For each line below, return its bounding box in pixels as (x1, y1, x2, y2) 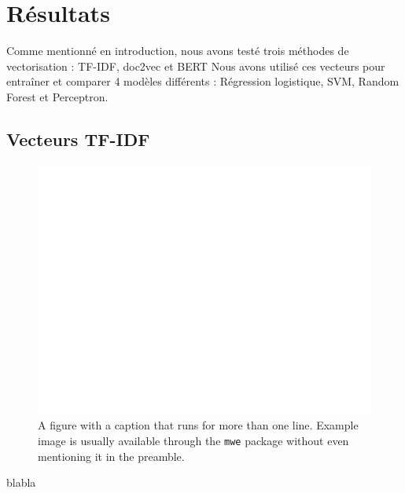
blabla (6, 474, 36, 491)
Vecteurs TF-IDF (6, 126, 150, 151)
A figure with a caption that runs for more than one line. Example (38, 417, 359, 433)
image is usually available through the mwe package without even (38, 432, 349, 448)
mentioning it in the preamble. (38, 447, 185, 464)
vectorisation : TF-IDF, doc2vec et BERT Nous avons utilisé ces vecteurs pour (6, 57, 385, 74)
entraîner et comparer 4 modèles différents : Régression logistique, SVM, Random (6, 73, 399, 89)
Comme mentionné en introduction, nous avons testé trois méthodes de (6, 42, 349, 59)
